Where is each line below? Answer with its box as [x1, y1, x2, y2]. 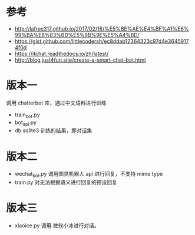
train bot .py [14, 111, 40, 119]
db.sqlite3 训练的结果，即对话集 [14, 127, 92, 134]
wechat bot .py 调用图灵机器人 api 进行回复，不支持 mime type [14, 170, 163, 179]
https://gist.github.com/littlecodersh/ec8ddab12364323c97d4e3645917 [14, 38, 190, 45]
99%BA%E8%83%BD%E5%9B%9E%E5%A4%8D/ [14, 31, 140, 38]
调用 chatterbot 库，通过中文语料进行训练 [6, 99, 107, 106]
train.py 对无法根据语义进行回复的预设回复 [14, 179, 118, 186]
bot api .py [14, 119, 37, 127]
